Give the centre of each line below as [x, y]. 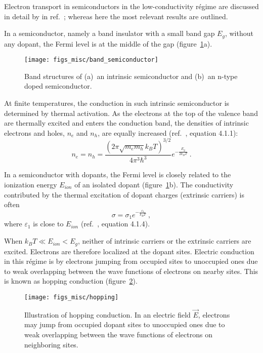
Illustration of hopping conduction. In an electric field [107, 314]
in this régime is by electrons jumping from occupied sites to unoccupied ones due [131, 261]
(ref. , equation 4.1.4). [115, 224]
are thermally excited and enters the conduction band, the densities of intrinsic [126, 123]
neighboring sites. [51, 344]
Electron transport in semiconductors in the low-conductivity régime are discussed [131, 6]
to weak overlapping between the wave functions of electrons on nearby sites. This [131, 271]
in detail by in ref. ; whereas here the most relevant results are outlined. [116, 16]
